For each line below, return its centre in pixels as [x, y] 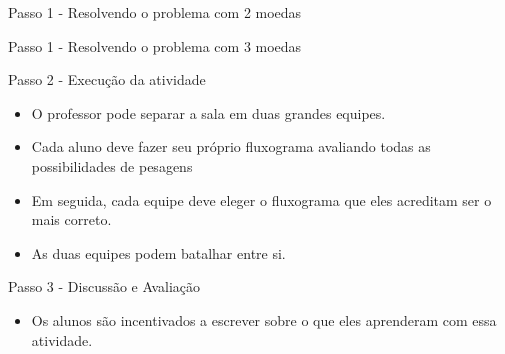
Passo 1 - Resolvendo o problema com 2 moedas [155, 12]
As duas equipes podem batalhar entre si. [158, 252]
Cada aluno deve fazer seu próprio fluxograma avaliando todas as [231, 146]
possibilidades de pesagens [112, 165]
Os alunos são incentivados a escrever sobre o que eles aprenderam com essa [264, 319]
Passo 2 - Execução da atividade [107, 79]
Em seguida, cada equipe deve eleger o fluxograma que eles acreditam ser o [261, 199]
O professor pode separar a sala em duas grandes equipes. [208, 112]
